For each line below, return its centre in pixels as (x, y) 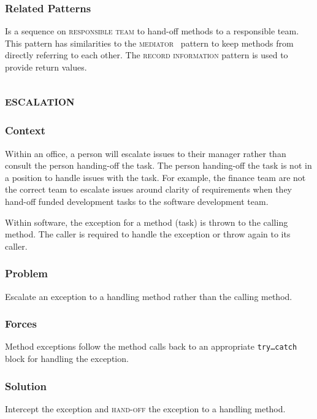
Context (25, 130)
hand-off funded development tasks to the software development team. (137, 201)
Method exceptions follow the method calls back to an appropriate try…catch (151, 346)
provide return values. (46, 67)
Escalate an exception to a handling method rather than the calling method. (149, 296)
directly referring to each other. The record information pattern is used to (147, 55)
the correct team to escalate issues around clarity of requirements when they (149, 189)
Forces (21, 324)
